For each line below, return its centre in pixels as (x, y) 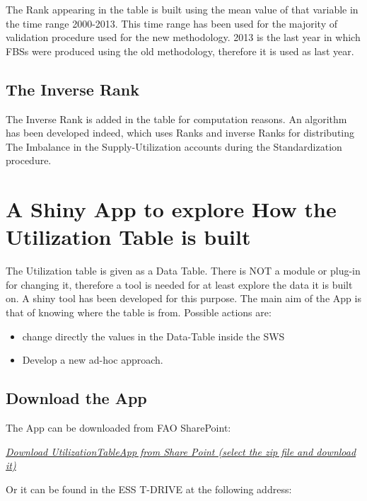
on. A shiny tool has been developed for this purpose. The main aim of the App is (183, 298)
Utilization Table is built (128, 237)
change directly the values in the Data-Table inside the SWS (153, 336)
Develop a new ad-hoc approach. (93, 360)
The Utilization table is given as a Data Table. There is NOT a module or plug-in (183, 271)
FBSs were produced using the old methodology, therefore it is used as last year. (180, 51)
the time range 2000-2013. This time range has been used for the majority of (171, 23)
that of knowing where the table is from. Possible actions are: (139, 312)
